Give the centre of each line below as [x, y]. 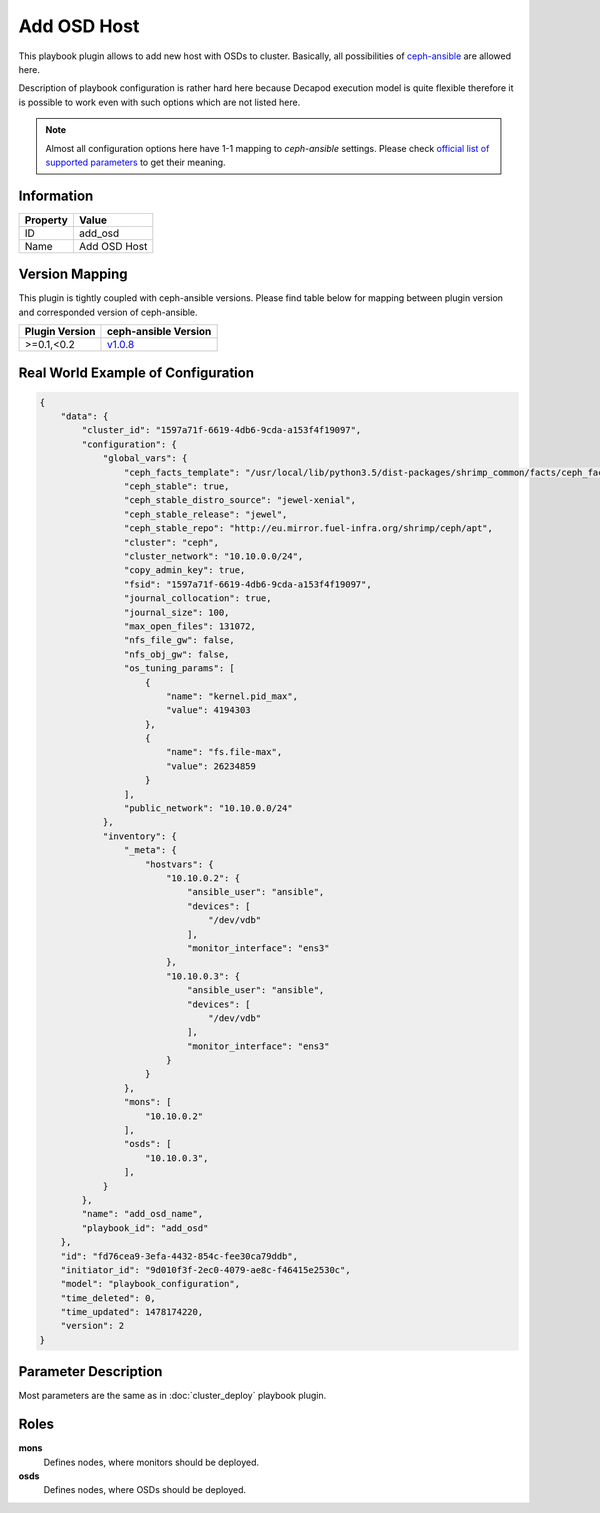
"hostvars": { [179, 864]
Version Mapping [73, 274]
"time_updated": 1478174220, [132, 1312]
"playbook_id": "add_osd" [145, 1228]
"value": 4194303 [208, 710]
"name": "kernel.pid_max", [232, 696]
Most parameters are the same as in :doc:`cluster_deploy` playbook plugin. [172, 1396]
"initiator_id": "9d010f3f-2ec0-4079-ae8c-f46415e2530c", [205, 1269]
